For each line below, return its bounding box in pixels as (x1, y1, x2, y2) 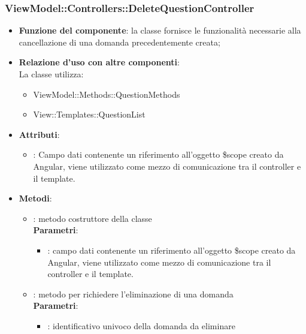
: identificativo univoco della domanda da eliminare (47, 319, 235, 332)
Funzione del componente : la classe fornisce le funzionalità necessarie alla (19, 24, 301, 37)
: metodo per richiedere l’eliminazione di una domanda (33, 287, 234, 300)
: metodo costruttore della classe (33, 212, 152, 224)
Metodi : (19, 192, 52, 204)
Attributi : (19, 128, 60, 140)
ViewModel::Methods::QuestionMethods (33, 88, 180, 100)
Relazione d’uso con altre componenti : (19, 56, 180, 68)
